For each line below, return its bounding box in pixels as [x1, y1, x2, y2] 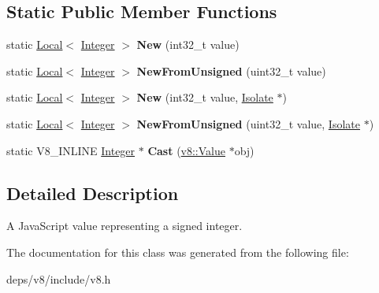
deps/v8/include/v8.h [6, 270, 111, 287]
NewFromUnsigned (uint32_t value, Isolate [136, 115, 360, 132]
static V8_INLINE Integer [6, 142, 136, 158]
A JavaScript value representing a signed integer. [6, 217, 243, 234]
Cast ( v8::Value [147, 142, 225, 158]
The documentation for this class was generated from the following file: [6, 243, 349, 260]
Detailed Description [6, 180, 179, 205]
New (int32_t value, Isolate [136, 89, 273, 106]
